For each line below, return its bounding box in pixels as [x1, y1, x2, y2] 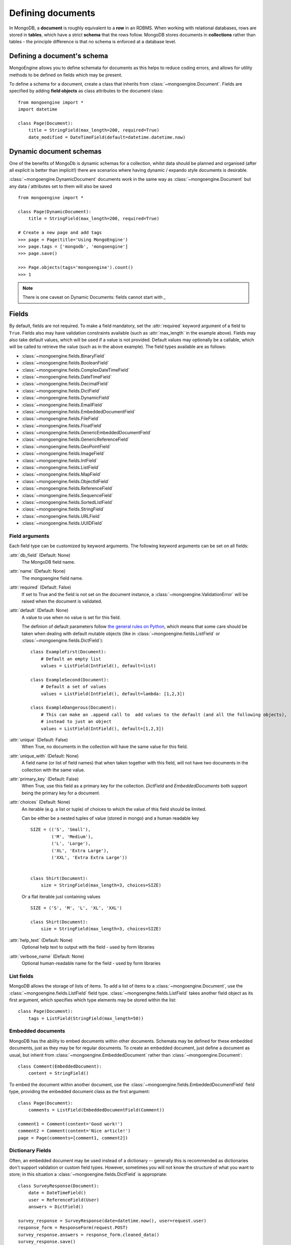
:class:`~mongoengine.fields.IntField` [21, 457, 98, 463]
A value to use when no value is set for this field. [21, 614, 121, 620]
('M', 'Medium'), [51, 834, 94, 839]
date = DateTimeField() [28, 1190, 86, 1196]
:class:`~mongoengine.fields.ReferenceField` [21, 486, 114, 492]
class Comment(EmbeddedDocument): [18, 1064, 102, 1069]
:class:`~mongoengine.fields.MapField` [21, 471, 102, 478]
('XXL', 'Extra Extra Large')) [51, 855, 128, 860]
